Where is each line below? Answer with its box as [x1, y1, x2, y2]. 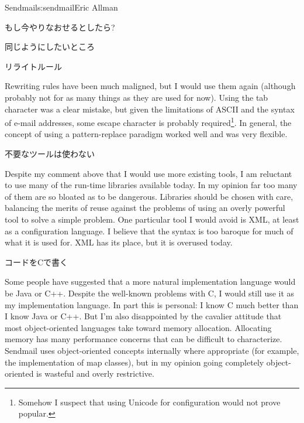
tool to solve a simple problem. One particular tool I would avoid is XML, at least [5, 213, 299, 225]
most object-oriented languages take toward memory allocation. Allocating [5, 321, 272, 333]
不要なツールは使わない [5, 148, 95, 159]
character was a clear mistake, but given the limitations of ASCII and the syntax [5, 103, 295, 115]
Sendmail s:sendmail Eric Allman [5, 1, 118, 13]
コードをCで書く [5, 255, 68, 268]
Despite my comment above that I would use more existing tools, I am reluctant [5, 167, 292, 179]
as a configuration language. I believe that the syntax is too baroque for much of [5, 224, 293, 237]
